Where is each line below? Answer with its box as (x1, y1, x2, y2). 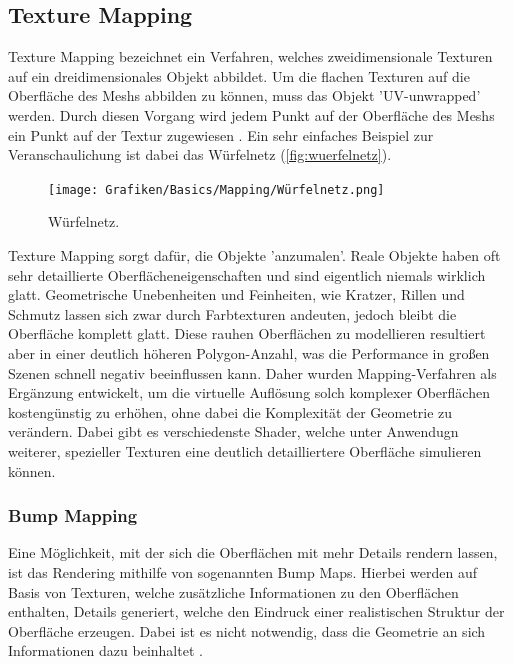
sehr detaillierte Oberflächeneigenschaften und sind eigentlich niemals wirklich (8, 264, 486, 285)
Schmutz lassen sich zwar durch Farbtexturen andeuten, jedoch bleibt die (8, 303, 457, 324)
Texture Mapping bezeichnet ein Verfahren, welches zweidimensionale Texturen (8, 46, 493, 67)
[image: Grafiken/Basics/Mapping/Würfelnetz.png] (48, 182, 385, 197)
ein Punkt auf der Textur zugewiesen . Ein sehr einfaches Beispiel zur (8, 124, 434, 145)
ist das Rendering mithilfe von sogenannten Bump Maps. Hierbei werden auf (8, 561, 478, 582)
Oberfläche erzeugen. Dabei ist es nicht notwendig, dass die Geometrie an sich (8, 620, 486, 641)
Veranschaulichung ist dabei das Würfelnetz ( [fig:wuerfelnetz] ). (8, 144, 392, 165)
